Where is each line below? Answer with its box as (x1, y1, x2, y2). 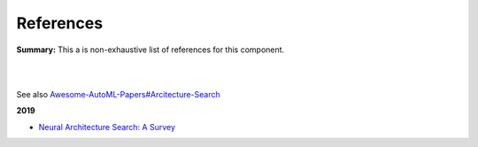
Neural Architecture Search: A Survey (38, 121, 176, 132)
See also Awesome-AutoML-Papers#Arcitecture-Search (16, 89, 220, 99)
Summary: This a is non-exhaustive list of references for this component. (16, 44, 285, 55)
